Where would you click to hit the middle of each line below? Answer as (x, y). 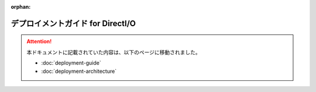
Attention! (39, 41)
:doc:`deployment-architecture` (79, 71)
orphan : (21, 7)
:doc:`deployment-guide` (71, 63)
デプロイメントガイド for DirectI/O (73, 23)
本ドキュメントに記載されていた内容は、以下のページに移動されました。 (114, 52)
